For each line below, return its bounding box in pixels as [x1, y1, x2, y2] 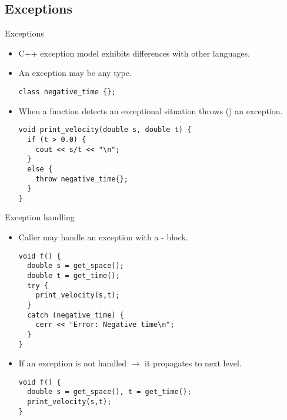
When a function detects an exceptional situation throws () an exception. [18, 104, 283, 117]
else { [27, 164, 53, 173]
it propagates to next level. [145, 357, 242, 369]
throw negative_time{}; [35, 174, 128, 183]
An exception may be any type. [18, 67, 132, 79]
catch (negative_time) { [27, 310, 124, 319]
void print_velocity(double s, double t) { [18, 125, 192, 134]
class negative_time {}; [18, 87, 116, 96]
